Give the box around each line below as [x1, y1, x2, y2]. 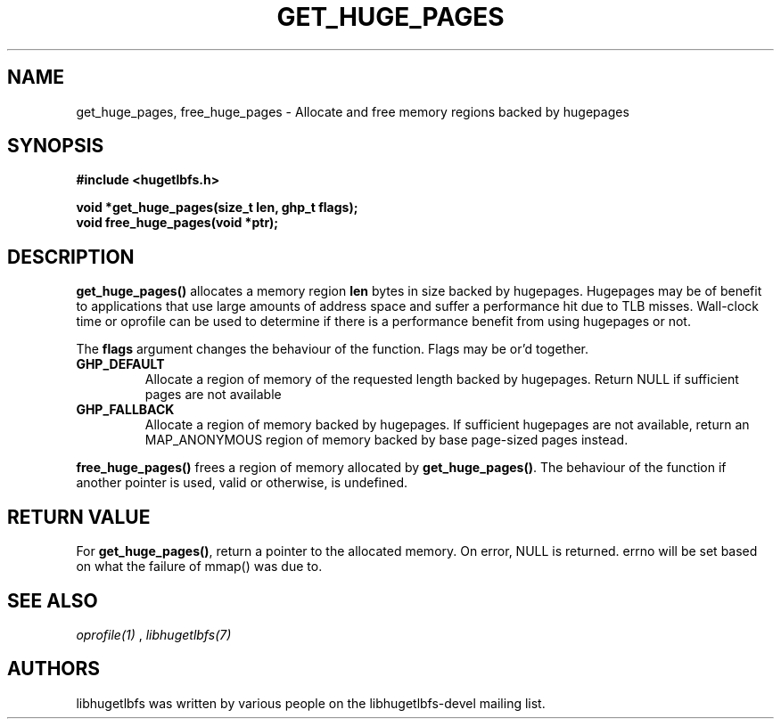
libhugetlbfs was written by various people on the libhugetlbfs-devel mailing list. [76, 695, 546, 711]
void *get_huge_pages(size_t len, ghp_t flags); [76, 200, 358, 216]
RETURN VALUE [7, 505, 151, 528]
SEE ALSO [7, 589, 98, 612]
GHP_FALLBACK [76, 402, 175, 418]
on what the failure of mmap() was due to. [76, 559, 323, 575]
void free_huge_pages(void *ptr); [76, 215, 279, 231]
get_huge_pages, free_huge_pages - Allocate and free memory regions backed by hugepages [76, 103, 629, 119]
